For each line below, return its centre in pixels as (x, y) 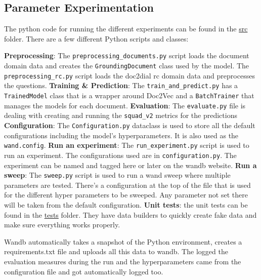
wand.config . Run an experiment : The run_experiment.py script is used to (127, 145)
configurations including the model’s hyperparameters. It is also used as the (121, 135)
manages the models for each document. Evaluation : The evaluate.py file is (125, 105)
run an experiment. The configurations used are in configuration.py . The (120, 155)
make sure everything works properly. (62, 225)
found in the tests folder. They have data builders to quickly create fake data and (130, 214)
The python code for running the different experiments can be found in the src (126, 29)
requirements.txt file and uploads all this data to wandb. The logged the (116, 251)
